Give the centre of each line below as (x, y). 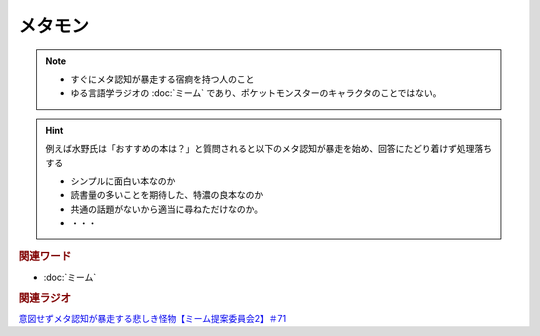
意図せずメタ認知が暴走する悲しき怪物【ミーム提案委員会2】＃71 (152, 318)
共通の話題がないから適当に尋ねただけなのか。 (167, 209)
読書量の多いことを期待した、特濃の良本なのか (167, 195)
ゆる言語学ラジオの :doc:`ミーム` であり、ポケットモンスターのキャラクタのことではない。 (256, 93)
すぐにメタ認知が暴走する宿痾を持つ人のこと (162, 79)
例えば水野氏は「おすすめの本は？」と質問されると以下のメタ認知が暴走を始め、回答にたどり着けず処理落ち (268, 149)
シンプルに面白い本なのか (123, 181)
